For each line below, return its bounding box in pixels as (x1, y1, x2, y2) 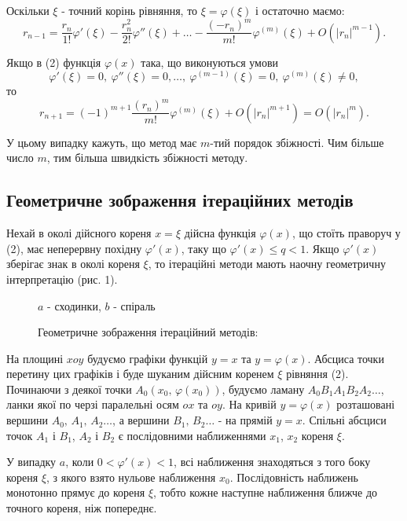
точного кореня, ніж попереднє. (6, 500, 157, 516)
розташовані (336, 396, 395, 413)
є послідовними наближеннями (118, 427, 266, 443)
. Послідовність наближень (229, 468, 358, 485)
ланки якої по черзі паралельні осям (6, 396, 179, 413)
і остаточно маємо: (255, 2, 345, 18)
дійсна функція (184, 225, 256, 241)
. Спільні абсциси (302, 412, 387, 428)
